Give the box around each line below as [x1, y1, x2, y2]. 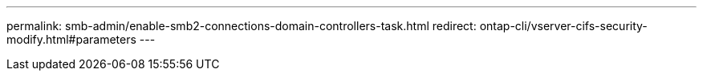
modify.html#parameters [6, 33, 136, 46]
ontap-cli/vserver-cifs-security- [479, 19, 648, 33]
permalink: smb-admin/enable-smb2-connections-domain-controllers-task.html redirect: [6, 19, 477, 33]
